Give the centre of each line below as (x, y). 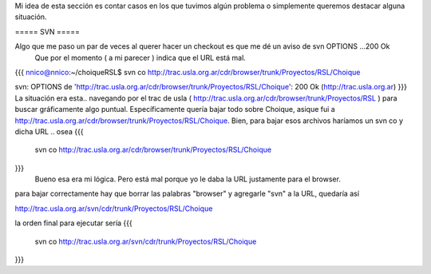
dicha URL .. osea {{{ (49, 131)
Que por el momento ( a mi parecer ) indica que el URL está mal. (140, 58)
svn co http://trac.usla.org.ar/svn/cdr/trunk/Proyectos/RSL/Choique (146, 241)
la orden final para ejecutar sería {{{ (73, 223)
